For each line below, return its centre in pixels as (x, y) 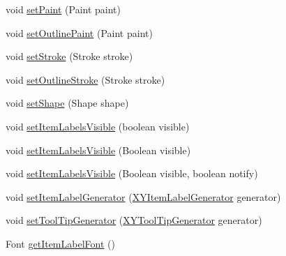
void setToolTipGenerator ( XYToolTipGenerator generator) (134, 220)
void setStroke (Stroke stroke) (69, 56)
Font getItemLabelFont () (60, 243)
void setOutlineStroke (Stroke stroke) (85, 79)
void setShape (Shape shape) (67, 103)
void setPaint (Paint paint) (63, 9)
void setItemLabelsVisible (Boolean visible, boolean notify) (132, 173)
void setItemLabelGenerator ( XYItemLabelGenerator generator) (143, 196)
